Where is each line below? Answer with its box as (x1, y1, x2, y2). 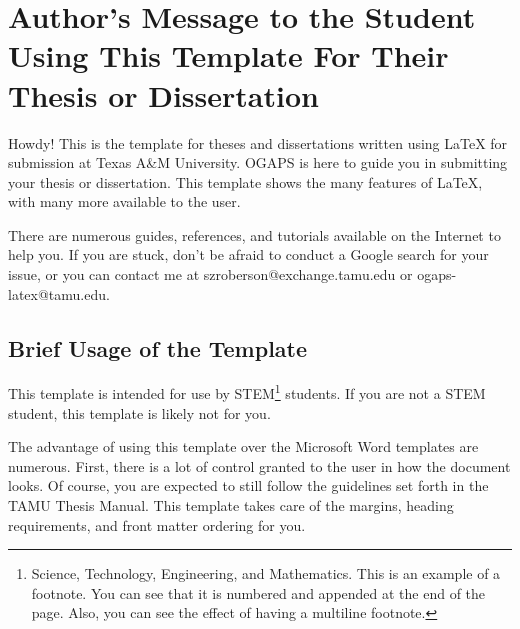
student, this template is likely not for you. (8, 402, 271, 423)
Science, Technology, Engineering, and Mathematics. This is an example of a (31, 563, 501, 584)
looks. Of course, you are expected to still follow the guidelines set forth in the (8, 475, 489, 496)
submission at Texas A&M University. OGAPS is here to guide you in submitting (8, 152, 508, 173)
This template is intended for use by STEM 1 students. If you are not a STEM (8, 380, 486, 404)
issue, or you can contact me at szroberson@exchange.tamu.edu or (8, 264, 413, 285)
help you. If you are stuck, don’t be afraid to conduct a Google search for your (8, 244, 489, 265)
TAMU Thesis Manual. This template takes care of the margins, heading (8, 495, 454, 516)
